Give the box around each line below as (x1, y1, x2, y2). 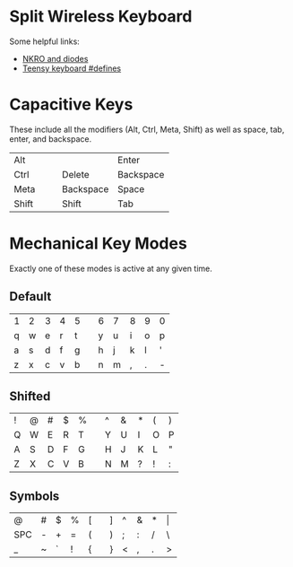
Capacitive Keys (9, 94, 134, 115)
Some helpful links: (9, 36, 81, 47)
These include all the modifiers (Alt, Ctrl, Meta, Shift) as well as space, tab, (9, 124, 285, 135)
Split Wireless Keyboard (9, 6, 193, 27)
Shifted (9, 388, 51, 405)
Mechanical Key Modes (9, 233, 188, 254)
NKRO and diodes (22, 53, 89, 64)
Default (9, 289, 52, 304)
